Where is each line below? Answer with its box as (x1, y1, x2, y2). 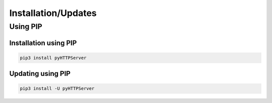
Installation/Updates (9, 7, 97, 18)
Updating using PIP (9, 69, 71, 78)
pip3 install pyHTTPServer (20, 55, 87, 60)
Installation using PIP (9, 38, 77, 47)
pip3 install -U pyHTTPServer (20, 85, 95, 91)
